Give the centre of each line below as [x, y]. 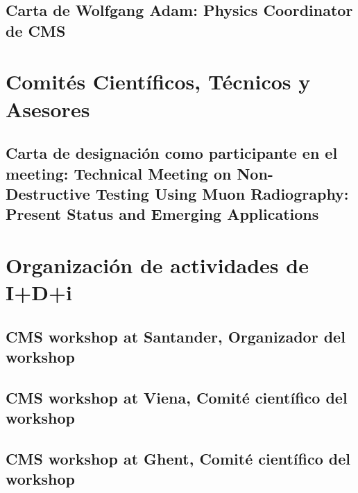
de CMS [36, 30]
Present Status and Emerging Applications [162, 214]
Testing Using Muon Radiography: [222, 193]
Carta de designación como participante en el [172, 153]
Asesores [48, 109]
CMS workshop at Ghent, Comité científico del [178, 458]
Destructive [48, 193]
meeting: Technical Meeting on [119, 173]
